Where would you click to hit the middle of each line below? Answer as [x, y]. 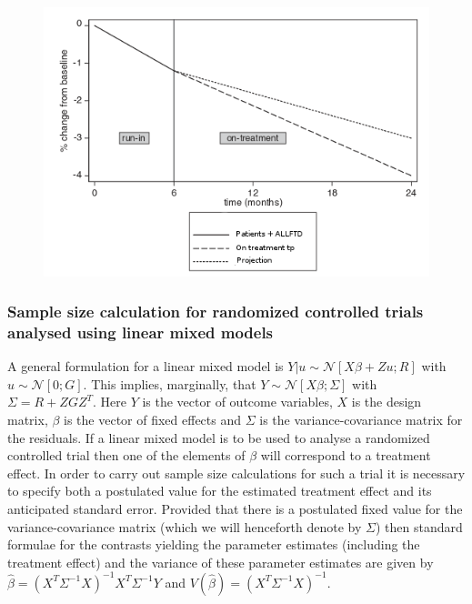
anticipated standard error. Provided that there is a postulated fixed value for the [235, 508]
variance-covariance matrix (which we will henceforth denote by [185, 526]
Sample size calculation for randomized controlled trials [216, 312]
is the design [387, 402]
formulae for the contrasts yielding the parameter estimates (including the [214, 544]
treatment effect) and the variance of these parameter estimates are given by [221, 562]
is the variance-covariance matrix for [361, 420]
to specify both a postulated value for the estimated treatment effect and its [220, 491]
